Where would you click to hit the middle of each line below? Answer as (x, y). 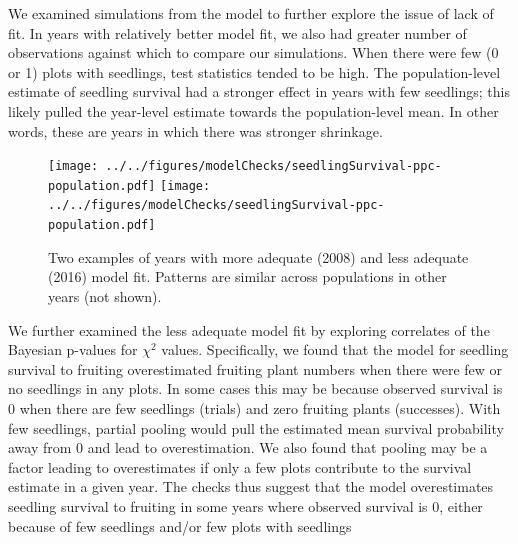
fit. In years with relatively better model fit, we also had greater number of (237, 32)
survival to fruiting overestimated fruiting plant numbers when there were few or (255, 368)
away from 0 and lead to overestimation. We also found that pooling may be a (248, 447)
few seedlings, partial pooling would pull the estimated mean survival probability (256, 427)
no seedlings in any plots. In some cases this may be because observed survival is (255, 388)
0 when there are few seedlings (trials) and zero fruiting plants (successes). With (254, 407)
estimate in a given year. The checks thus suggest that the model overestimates (251, 486)
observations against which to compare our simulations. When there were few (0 (253, 52)
